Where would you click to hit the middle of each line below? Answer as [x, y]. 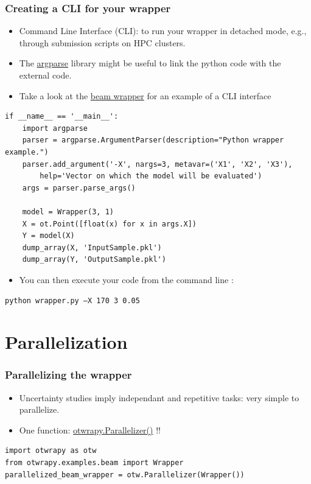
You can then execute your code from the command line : [126, 279]
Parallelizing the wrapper [68, 375]
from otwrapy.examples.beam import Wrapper [94, 463]
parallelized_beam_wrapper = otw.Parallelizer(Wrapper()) [125, 475]
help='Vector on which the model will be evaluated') [151, 176]
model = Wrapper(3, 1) [68, 212]
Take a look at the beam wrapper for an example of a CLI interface [145, 95]
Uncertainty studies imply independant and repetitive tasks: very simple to [159, 397]
